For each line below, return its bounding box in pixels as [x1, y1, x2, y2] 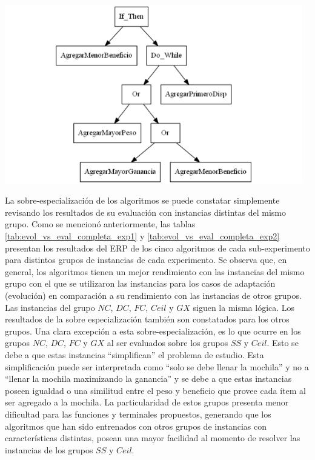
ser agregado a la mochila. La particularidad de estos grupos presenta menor [5, 396, 289, 408]
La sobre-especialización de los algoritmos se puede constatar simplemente [5, 194, 280, 207]
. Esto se [267, 336, 299, 349]
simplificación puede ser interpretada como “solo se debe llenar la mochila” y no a [5, 360, 309, 373]
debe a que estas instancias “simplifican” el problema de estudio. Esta [5, 348, 264, 361]
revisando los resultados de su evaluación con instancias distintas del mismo [5, 205, 286, 218]
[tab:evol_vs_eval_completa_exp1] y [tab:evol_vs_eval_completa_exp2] [5, 230, 280, 242]
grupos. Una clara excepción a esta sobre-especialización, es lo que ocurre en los [5, 324, 301, 337]
